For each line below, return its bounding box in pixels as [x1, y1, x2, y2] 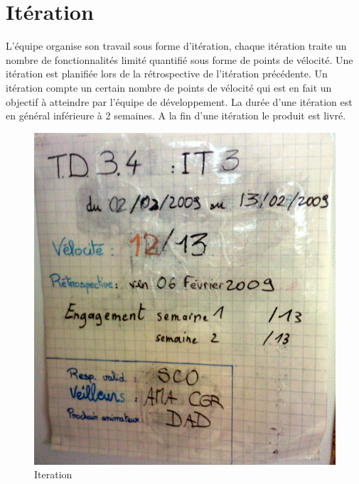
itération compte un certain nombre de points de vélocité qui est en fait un [6, 80, 332, 95]
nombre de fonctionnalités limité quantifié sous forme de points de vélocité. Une [6, 52, 353, 67]
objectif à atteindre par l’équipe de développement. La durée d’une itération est [6, 94, 353, 109]
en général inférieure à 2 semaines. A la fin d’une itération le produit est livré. [6, 108, 346, 123]
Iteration [34, 467, 73, 482]
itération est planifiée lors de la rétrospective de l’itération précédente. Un [6, 66, 328, 81]
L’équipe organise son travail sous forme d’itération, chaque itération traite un [6, 38, 347, 53]
